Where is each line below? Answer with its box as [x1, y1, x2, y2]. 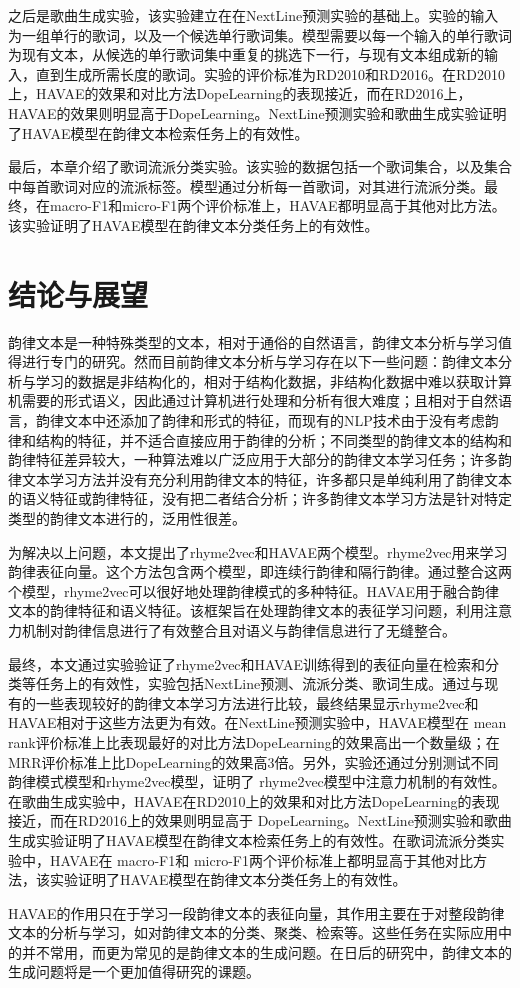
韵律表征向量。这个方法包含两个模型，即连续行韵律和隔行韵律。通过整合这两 [8, 561, 512, 582]
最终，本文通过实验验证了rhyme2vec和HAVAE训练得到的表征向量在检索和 [8, 653, 486, 674]
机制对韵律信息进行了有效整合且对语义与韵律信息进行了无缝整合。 [21, 619, 456, 640]
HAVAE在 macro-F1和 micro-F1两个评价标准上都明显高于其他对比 [49, 849, 473, 870]
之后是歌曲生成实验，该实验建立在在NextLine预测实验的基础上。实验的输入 [8, 5, 499, 25]
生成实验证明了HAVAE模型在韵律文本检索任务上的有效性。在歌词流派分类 [8, 829, 491, 850]
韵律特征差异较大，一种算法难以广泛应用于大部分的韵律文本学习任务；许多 [8, 449, 498, 470]
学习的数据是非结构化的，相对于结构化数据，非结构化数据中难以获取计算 [35, 370, 512, 391]
